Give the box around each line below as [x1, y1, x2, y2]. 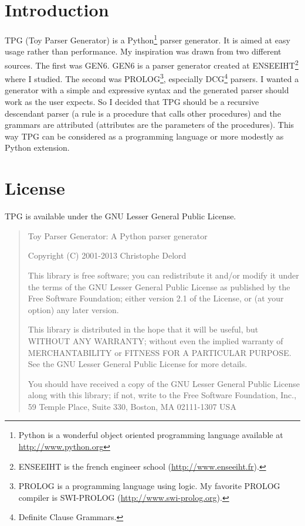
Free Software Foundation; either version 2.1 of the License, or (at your [28, 292, 284, 304]
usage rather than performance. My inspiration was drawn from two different [5, 45, 282, 57]
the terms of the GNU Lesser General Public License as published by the [28, 280, 290, 293]
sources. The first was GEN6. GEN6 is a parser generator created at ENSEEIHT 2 [5, 57, 299, 71]
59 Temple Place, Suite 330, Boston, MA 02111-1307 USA [28, 400, 236, 412]
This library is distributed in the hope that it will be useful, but [28, 323, 259, 335]
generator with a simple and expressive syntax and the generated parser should [5, 84, 289, 96]
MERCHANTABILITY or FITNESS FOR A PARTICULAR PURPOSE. [28, 346, 292, 358]
